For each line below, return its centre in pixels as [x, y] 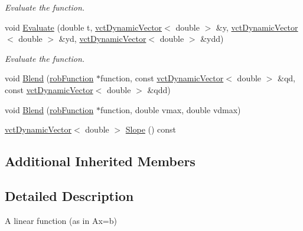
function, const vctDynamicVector [162, 78]
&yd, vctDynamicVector [102, 39]
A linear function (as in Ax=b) [61, 220]
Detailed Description [69, 195]
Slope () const [151, 129]
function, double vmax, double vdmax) [170, 109]
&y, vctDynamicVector [257, 27]
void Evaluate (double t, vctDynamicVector [84, 27]
